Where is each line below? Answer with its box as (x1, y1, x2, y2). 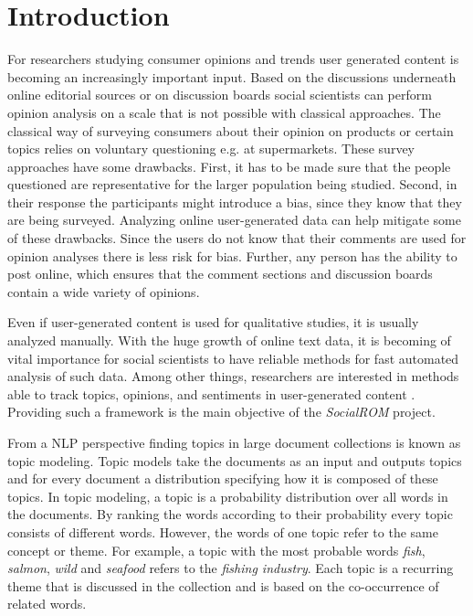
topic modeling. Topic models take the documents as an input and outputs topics (7, 451, 462, 470)
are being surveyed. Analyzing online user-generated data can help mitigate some (7, 210, 461, 229)
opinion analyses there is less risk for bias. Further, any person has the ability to (7, 246, 457, 265)
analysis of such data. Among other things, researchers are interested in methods (7, 366, 459, 386)
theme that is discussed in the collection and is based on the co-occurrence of (7, 576, 439, 595)
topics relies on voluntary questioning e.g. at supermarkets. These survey (7, 139, 415, 158)
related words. (7, 594, 87, 613)
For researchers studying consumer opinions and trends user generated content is (7, 49, 459, 69)
